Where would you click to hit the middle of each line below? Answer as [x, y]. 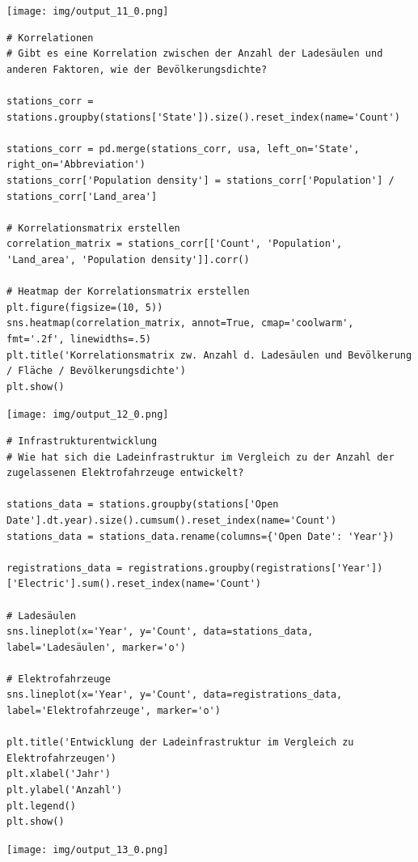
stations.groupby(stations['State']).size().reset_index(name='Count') [203, 117]
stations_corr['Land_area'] [82, 196]
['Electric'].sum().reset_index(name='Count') [134, 584]
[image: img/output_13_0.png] [88, 849]
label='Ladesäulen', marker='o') [96, 647]
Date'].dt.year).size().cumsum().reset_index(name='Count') [172, 520]
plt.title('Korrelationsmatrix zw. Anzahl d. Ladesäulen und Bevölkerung [209, 355]
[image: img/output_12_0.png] [88, 415]
